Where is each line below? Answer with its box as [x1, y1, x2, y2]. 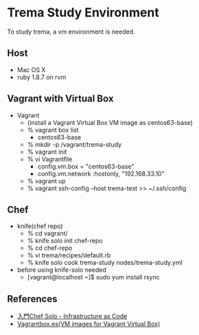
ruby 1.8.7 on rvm [16, 73, 67, 81]
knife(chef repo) [16, 222, 63, 231]
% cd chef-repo [27, 244, 73, 252]
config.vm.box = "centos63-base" [37, 162, 135, 170]
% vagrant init [27, 148, 67, 156]
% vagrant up [27, 176, 67, 185]
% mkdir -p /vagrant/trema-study [27, 140, 122, 148]
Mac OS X [16, 65, 46, 73]
